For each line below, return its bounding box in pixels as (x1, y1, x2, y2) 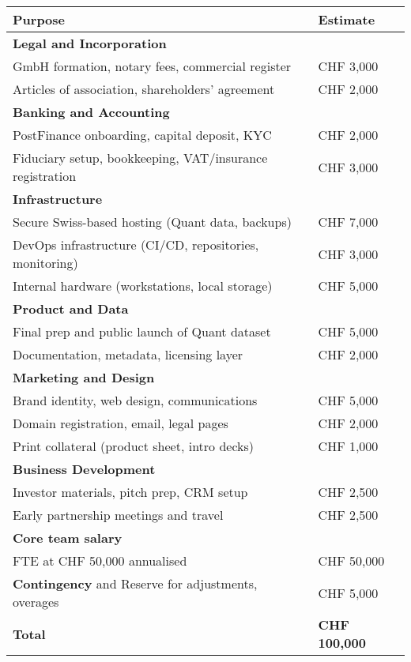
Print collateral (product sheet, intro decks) (13, 437, 255, 455)
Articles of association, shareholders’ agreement (13, 80, 275, 98)
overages (13, 592, 59, 611)
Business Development (13, 460, 156, 478)
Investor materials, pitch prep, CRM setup (13, 483, 248, 501)
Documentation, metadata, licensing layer (13, 345, 243, 363)
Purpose (13, 10, 66, 28)
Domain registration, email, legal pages (13, 414, 228, 432)
